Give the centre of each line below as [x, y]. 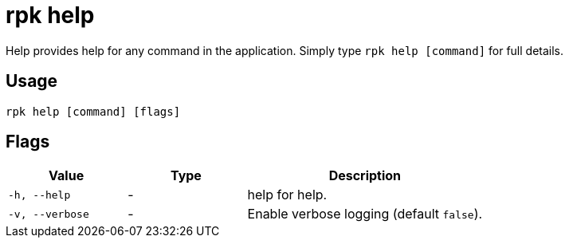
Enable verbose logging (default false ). [365, 214]
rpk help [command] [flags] [93, 111]
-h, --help [39, 195]
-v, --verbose [49, 214]
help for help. [287, 195]
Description [365, 176]
